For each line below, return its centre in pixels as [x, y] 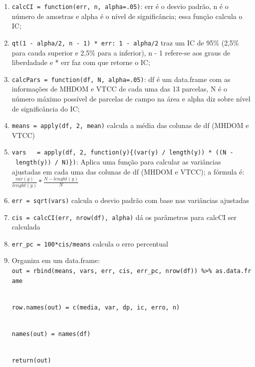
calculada [26, 227]
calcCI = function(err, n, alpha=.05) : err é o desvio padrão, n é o [120, 6]
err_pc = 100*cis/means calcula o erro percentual [90, 243]
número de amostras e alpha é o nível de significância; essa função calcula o [127, 16]
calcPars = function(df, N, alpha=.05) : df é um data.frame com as [121, 79]
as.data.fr [233, 271]
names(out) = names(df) [51, 334]
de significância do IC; [46, 108]
